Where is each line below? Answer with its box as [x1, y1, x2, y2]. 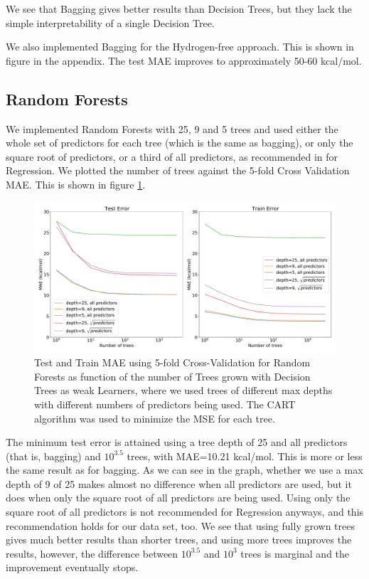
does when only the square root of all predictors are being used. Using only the [6, 490, 351, 505]
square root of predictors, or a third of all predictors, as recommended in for [6, 149, 338, 164]
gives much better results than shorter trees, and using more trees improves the [6, 532, 352, 547]
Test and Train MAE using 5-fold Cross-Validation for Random [34, 355, 311, 370]
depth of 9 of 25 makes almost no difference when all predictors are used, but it [6, 476, 352, 491]
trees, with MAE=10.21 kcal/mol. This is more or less [127, 448, 363, 463]
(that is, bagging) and [6, 448, 101, 463]
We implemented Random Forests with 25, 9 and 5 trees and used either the [6, 121, 338, 136]
